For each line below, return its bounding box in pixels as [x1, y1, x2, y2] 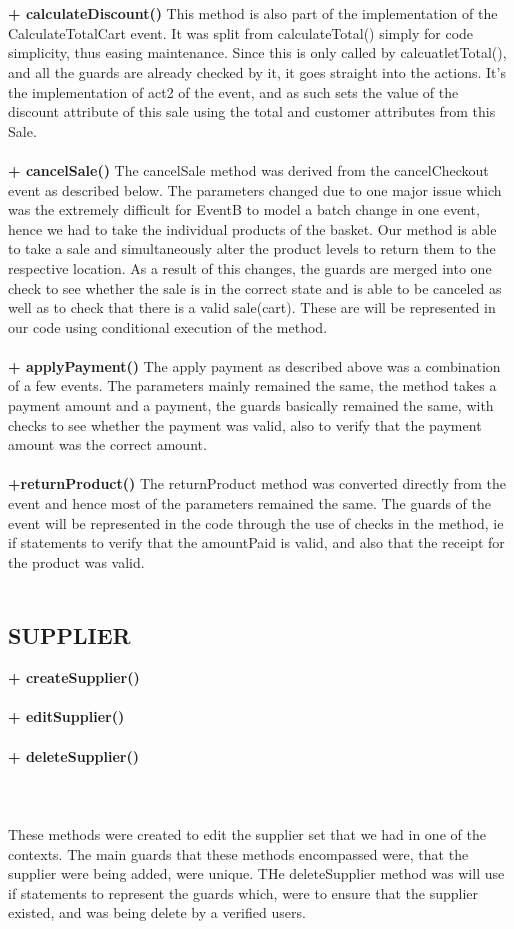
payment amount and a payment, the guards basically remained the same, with [8, 395, 494, 416]
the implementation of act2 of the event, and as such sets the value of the [8, 81, 459, 102]
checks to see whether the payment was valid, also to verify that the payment [8, 414, 482, 435]
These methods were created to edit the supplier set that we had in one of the [8, 823, 486, 844]
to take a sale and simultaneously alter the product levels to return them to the [8, 238, 496, 259]
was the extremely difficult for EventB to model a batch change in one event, [8, 199, 480, 220]
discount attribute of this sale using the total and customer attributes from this [8, 101, 496, 122]
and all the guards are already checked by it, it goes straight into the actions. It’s [8, 61, 506, 82]
